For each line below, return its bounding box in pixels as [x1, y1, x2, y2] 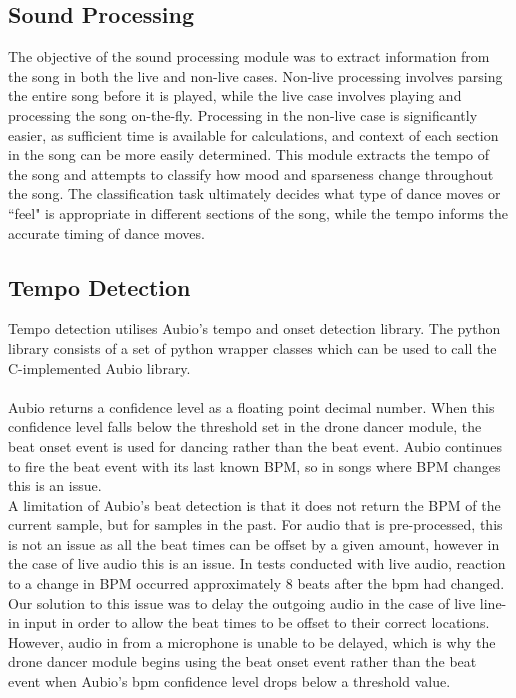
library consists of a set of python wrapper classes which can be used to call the [8, 337, 497, 358]
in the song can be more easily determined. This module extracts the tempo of [8, 144, 490, 165]
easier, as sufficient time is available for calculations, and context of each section [8, 124, 499, 145]
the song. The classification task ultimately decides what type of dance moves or [8, 183, 501, 204]
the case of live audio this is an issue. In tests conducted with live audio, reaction [8, 553, 506, 574]
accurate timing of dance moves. [8, 222, 205, 243]
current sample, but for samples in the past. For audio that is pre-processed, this [8, 514, 503, 535]
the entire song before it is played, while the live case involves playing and [8, 85, 462, 106]
